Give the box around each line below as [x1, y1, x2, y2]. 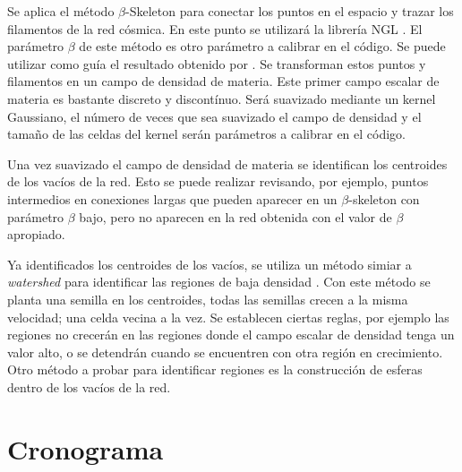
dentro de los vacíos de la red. [7, 377, 171, 396]
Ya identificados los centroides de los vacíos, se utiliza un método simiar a [7, 254, 412, 273]
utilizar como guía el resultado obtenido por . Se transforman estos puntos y [7, 54, 426, 73]
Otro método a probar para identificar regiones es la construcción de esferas [7, 360, 423, 379]
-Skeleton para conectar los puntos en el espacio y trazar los [124, 2, 454, 20]
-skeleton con [348, 189, 420, 208]
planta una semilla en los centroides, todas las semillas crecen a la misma [7, 289, 408, 308]
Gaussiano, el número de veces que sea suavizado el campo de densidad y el [7, 107, 422, 125]
